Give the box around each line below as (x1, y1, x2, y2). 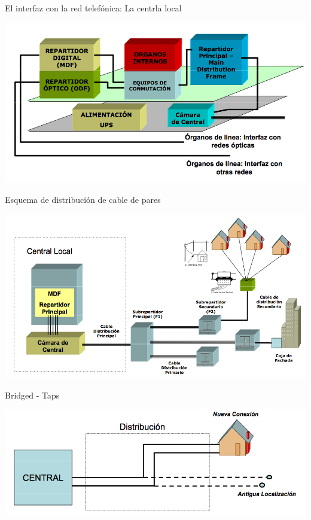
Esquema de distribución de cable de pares (5, 193, 161, 205)
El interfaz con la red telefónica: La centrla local (5, 2, 182, 14)
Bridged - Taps (5, 388, 60, 401)
